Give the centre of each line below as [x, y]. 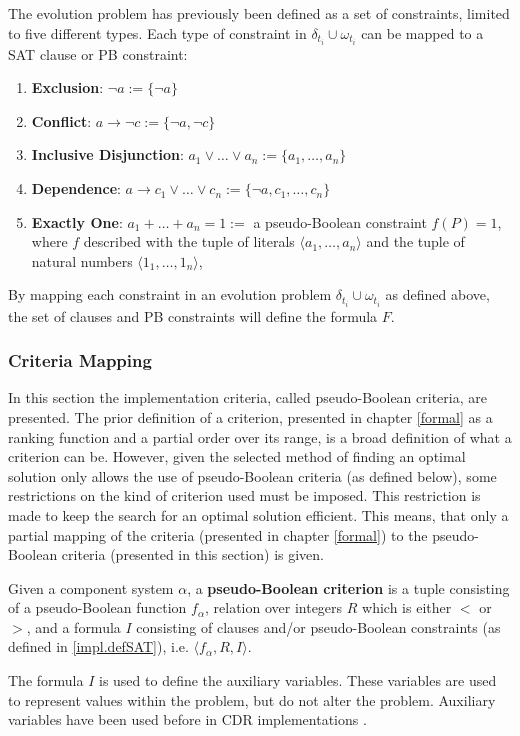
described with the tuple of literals [189, 241]
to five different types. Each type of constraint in [157, 32]
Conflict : [61, 120]
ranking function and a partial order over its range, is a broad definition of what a [260, 436]
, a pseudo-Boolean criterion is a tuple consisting [348, 587]
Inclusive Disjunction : [107, 154]
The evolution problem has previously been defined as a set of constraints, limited [259, 13]
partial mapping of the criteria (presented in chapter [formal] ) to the [218, 534]
